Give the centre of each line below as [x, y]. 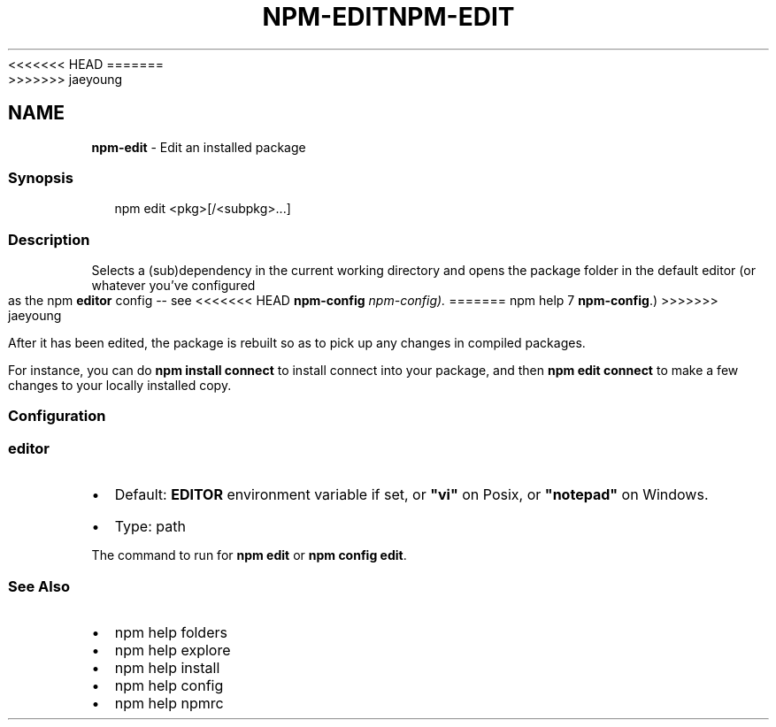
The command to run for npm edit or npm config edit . [249, 555]
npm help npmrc [169, 703]
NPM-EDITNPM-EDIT [388, 17]
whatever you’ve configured [173, 286]
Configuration [57, 416]
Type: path [150, 527]
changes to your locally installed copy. [120, 386]
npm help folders [171, 632]
